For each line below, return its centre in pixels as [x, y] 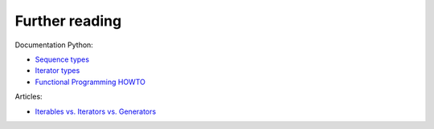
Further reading [68, 21]
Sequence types [62, 59]
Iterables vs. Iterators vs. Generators [96, 111]
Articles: [29, 97]
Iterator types [57, 71]
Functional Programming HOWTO [90, 82]
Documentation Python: [54, 45]
